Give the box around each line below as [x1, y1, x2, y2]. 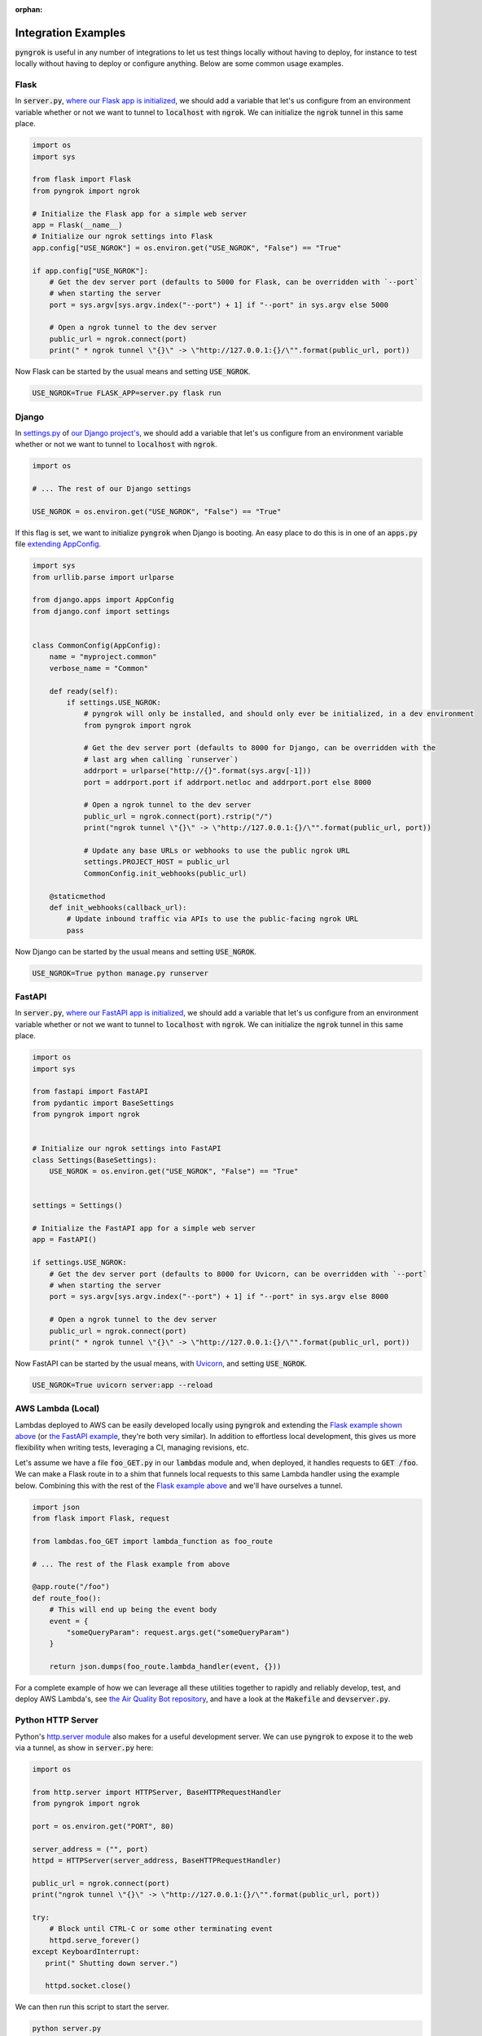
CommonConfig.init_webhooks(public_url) [83, 868, 248, 878]
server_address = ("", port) [32, 1845, 149, 1854]
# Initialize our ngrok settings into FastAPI [32, 1144, 221, 1153]
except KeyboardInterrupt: [32, 1947, 140, 1956]
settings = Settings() [32, 1201, 123, 1210]
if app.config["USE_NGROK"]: [32, 265, 149, 275]
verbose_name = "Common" [49, 664, 149, 673]
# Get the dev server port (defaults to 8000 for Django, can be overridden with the [83, 744, 436, 753]
